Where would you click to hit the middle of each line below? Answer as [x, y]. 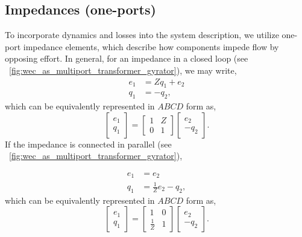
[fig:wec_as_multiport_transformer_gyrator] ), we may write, [123, 70]
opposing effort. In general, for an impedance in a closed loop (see [127, 58]
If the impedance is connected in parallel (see [88, 144]
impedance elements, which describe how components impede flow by [151, 46]
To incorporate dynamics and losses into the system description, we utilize [142, 35]
